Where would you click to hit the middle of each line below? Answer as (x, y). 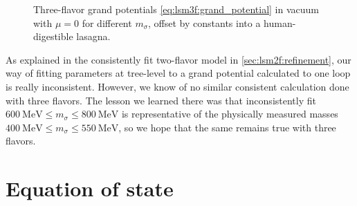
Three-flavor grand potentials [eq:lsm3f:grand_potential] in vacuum (176, 9)
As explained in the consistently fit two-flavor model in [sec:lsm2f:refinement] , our (178, 59)
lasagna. (93, 36)
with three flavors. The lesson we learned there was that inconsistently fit (161, 100)
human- (280, 22)
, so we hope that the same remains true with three (227, 127)
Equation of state (90, 188)
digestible (53, 36)
